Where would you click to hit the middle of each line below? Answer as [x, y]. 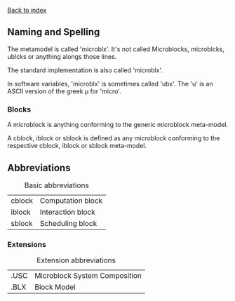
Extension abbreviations [76, 260]
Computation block [71, 201]
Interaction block [68, 212]
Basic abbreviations [56, 185]
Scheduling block [68, 223]
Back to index [27, 10]
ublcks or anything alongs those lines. [62, 56]
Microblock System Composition [88, 276]
